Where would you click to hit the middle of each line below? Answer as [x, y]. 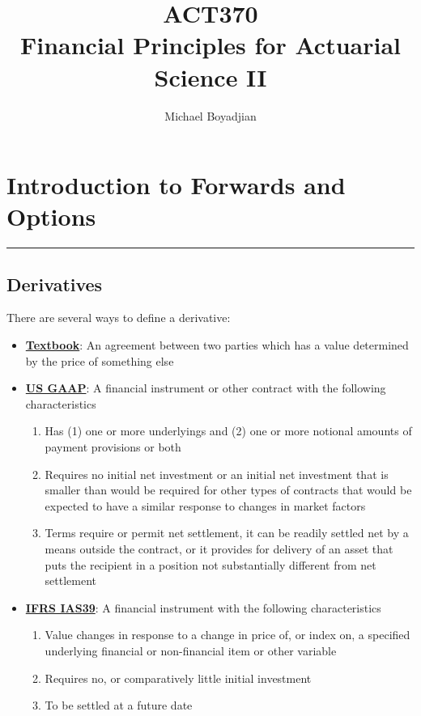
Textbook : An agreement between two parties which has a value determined [217, 345]
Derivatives [55, 284]
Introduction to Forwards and [176, 185]
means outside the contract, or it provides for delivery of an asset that [219, 548]
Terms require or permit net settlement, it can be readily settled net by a [227, 533]
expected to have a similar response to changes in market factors [205, 505]
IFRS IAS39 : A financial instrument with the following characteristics [203, 607]
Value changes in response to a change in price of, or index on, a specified [228, 635]
